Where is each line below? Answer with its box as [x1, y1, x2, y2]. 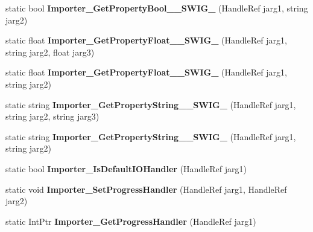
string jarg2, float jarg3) [5, 45, 95, 58]
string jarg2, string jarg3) [5, 110, 100, 123]
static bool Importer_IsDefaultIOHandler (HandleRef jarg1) [5, 162, 247, 175]
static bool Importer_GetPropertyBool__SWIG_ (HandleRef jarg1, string [5, 2, 308, 14]
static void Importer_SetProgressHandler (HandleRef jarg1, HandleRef [5, 182, 287, 195]
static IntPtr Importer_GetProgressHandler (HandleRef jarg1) [5, 214, 256, 227]
